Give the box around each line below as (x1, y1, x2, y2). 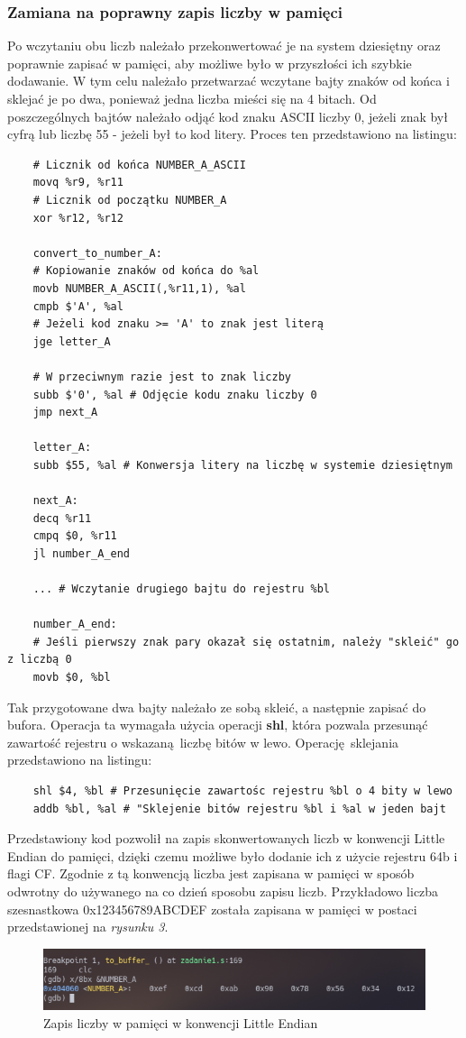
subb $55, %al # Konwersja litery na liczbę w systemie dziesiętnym (32, 458, 452, 472)
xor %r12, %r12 (32, 211, 123, 225)
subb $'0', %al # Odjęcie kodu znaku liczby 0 (32, 388, 317, 401)
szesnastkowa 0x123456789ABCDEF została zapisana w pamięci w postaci (7, 899, 417, 918)
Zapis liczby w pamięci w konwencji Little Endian (43, 1013, 318, 1032)
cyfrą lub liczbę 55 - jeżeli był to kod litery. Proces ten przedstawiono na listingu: (7, 124, 457, 143)
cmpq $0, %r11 (32, 529, 117, 543)
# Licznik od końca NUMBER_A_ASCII (32, 158, 246, 171)
